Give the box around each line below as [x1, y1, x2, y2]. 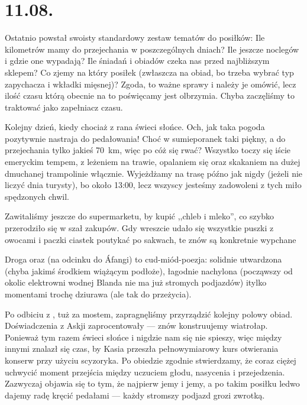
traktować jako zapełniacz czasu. [5, 101, 123, 113]
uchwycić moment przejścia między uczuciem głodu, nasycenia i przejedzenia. [5, 365, 285, 378]
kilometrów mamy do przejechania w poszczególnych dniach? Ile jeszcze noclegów [5, 43, 299, 55]
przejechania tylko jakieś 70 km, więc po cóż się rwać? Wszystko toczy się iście [5, 144, 291, 156]
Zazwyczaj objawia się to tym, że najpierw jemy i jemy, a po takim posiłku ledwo [5, 377, 300, 390]
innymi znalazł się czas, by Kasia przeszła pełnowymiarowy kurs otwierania [5, 342, 279, 355]
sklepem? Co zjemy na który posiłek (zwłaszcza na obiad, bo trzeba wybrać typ [5, 66, 294, 78]
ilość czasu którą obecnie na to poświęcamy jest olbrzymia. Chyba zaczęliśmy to [5, 89, 295, 102]
